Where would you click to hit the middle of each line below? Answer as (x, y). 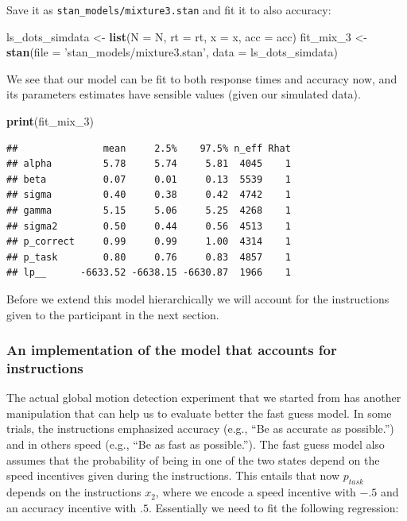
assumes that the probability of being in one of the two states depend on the (193, 459)
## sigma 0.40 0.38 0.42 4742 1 (149, 195)
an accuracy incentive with (72, 507)
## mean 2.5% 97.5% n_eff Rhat (149, 148)
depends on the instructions (74, 492)
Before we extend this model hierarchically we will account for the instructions (198, 298)
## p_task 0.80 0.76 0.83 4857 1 (149, 257)
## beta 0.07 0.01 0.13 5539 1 (149, 179)
